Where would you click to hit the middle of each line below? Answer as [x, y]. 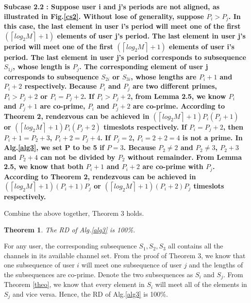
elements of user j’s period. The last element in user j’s [151, 35]
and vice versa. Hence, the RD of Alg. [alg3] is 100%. [90, 294]
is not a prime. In [213, 137]
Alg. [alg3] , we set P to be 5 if [54, 147]
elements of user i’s [202, 46]
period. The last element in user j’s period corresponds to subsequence [125, 57]
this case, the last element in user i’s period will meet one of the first [122, 26]
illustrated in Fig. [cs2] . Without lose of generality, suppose [104, 16]
